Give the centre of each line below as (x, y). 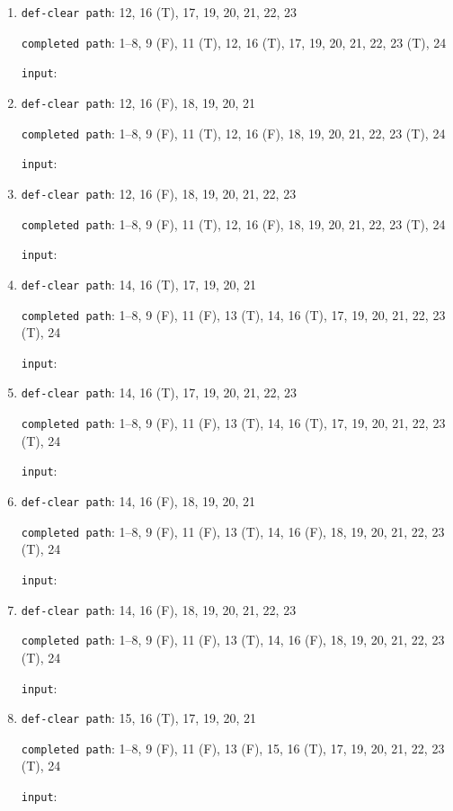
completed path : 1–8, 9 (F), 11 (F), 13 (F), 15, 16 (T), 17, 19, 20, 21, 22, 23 (233, 748)
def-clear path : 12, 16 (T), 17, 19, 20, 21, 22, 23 (159, 12)
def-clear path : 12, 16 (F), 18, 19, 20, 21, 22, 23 (159, 193)
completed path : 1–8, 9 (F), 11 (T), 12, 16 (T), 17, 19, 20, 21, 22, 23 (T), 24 (234, 42)
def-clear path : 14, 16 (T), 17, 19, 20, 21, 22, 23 (159, 392)
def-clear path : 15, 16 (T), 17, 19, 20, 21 (139, 718)
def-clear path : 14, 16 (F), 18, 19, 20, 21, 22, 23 (159, 609)
